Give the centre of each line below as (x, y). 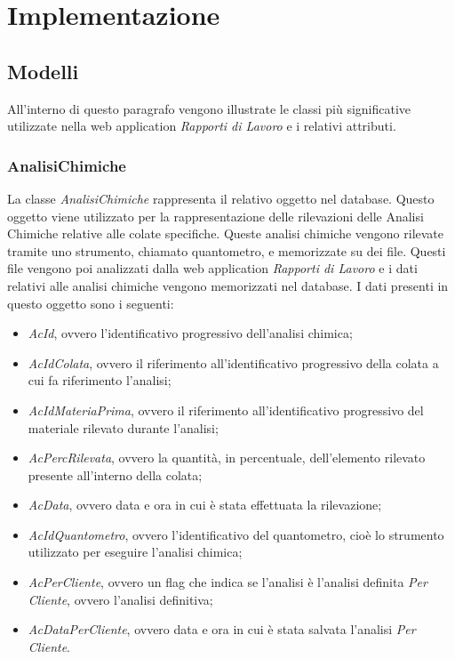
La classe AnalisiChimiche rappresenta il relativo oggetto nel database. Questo (221, 198)
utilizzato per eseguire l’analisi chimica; (135, 552)
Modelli (43, 71)
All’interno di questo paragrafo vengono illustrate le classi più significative (209, 108)
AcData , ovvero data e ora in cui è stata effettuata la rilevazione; (205, 505)
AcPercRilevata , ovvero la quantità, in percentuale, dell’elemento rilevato (227, 458)
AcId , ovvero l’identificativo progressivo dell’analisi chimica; (190, 333)
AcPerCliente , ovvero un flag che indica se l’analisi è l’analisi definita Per (227, 582)
